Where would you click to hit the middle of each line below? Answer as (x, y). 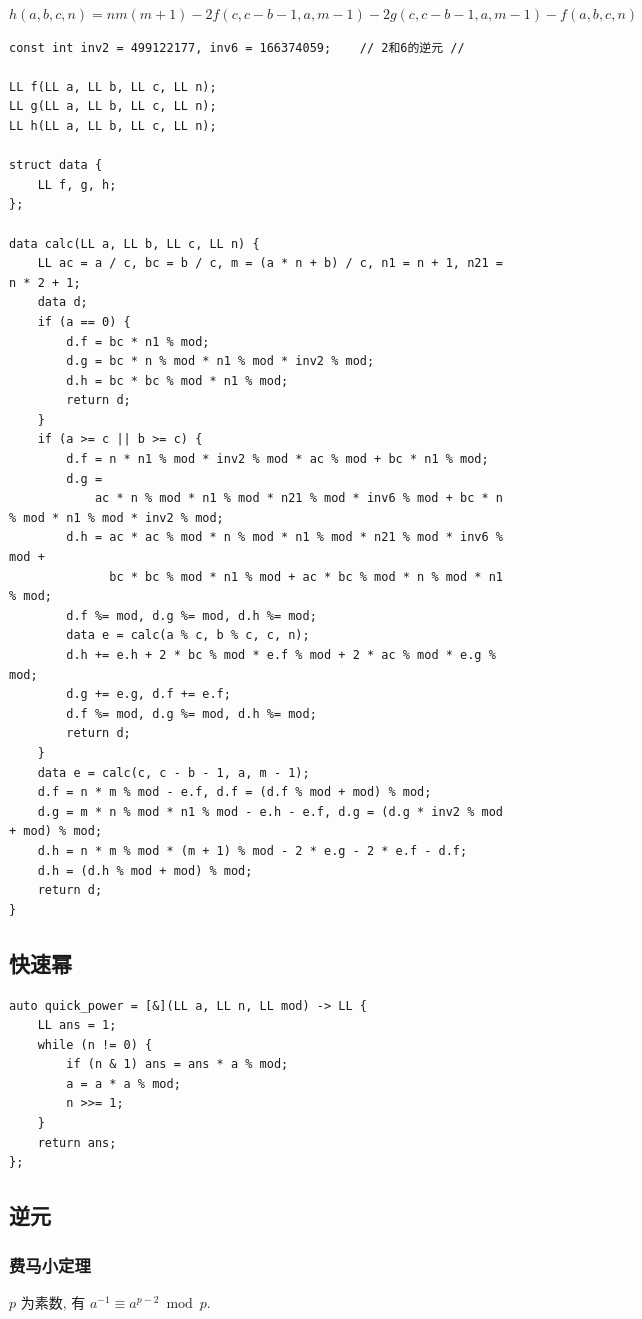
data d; (62, 302)
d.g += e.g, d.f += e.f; (148, 694)
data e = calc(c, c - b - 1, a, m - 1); (173, 772)
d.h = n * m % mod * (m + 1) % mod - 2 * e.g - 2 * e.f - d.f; (252, 850)
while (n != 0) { (95, 1044)
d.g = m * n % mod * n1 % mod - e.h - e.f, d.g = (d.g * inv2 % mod (270, 811)
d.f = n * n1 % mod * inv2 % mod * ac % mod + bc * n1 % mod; (277, 459)
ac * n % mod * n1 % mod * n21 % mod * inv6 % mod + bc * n (298, 498)
